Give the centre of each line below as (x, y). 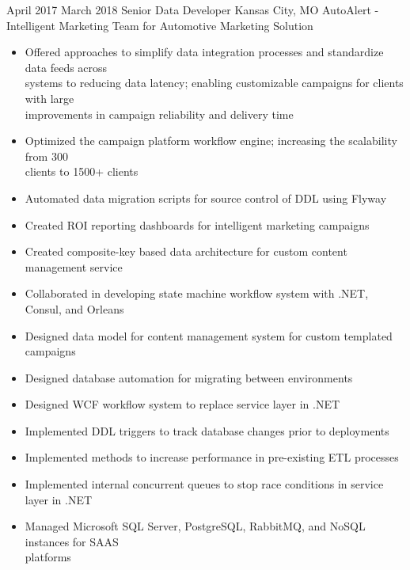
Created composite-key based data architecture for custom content (186, 251)
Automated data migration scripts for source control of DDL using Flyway (206, 198)
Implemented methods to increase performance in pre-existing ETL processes (212, 457)
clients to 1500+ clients (82, 171)
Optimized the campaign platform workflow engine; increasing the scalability (211, 141)
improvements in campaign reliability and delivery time (159, 114)
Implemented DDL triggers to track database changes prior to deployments (207, 430)
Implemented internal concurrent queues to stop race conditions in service (204, 484)
